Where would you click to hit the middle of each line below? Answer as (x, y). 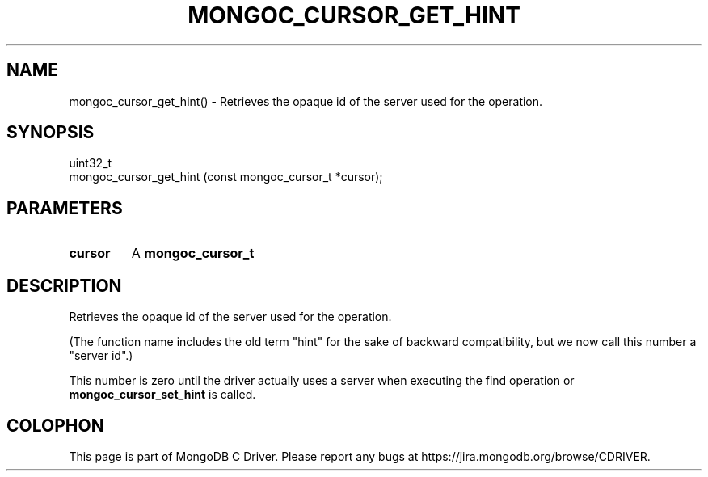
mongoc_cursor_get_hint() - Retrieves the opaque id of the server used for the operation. (306, 101)
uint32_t (91, 163)
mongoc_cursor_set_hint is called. (162, 395)
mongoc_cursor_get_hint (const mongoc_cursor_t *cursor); (226, 177)
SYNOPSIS (51, 133)
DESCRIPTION (64, 285)
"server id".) (101, 356)
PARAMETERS (65, 208)
